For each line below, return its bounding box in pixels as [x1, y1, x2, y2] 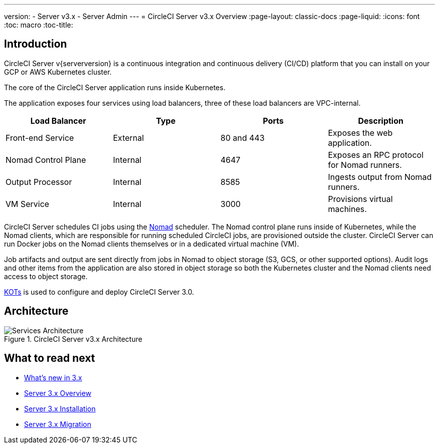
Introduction [4, 38, 67, 51]
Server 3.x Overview [24, 388, 92, 397]
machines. [328, 203, 367, 214]
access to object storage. [4, 272, 88, 281]
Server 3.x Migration [24, 419, 91, 428]
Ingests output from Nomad [328, 171, 432, 182]
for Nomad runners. [328, 159, 402, 170]
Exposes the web [328, 127, 393, 138]
